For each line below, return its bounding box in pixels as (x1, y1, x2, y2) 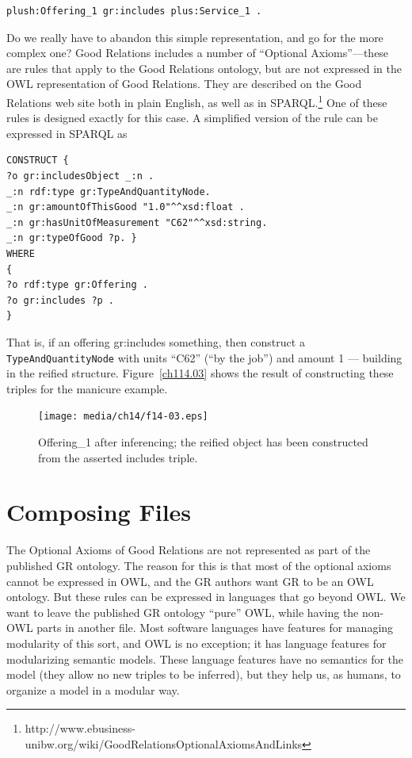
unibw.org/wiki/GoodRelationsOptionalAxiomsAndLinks (25, 735, 303, 752)
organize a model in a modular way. (6, 681, 180, 698)
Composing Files (6, 496, 192, 528)
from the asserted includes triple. (38, 449, 198, 465)
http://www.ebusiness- (25, 720, 135, 737)
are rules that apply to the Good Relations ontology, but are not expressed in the (6, 59, 402, 76)
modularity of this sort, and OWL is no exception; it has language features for (6, 634, 387, 651)
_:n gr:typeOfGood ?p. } (6, 232, 137, 244)
